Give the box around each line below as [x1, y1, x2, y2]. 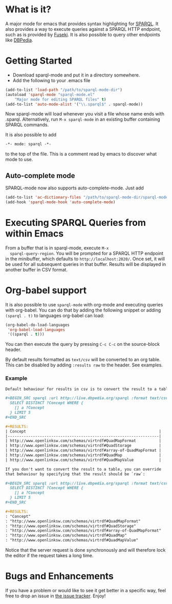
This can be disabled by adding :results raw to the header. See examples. [5, 362, 163, 368]
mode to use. [5, 157, 33, 163]
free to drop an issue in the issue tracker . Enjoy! [5, 593, 106, 599]
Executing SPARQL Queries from [5, 217, 146, 228]
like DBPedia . [5, 37, 33, 43]
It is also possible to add [5, 132, 57, 138]
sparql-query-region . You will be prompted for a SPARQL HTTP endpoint [10, 250, 164, 256]
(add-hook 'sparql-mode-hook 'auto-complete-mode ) [5, 199, 116, 205]
